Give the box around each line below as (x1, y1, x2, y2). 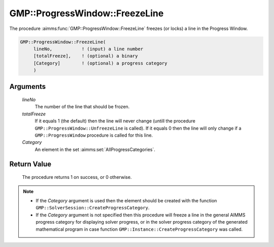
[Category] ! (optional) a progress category (33, 60, 167, 66)
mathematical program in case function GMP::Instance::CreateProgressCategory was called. (36, 226, 243, 232)
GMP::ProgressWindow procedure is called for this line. (35, 132, 153, 138)
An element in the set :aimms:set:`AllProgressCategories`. (35, 146, 156, 152)
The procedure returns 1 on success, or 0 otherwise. (22, 174, 132, 180)
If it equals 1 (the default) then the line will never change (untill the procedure (35, 118, 195, 124)
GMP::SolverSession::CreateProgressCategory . (36, 205, 150, 211)
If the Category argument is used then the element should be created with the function (36, 198, 217, 204)
